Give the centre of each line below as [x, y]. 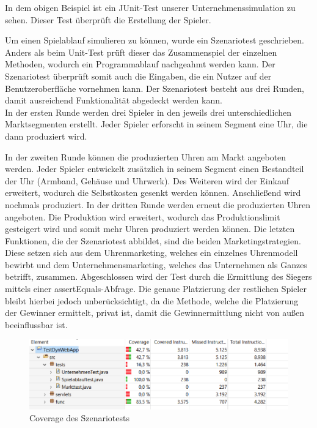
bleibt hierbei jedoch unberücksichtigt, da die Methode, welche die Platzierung [152, 300]
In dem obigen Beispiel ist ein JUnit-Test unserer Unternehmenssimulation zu [150, 7]
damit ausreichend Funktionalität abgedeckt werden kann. [114, 100]
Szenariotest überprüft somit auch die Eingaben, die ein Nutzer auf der [138, 76]
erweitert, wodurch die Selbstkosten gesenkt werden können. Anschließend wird [153, 193]
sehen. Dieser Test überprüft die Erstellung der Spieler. [108, 19]
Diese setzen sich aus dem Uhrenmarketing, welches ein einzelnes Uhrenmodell [151, 253]
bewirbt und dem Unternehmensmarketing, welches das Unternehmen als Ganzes [156, 264]
